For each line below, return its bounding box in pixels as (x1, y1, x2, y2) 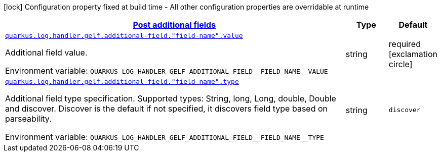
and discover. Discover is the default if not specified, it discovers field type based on (5, 103, 328, 114)
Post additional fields (133, 20, 216, 30)
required (388, 38, 421, 49)
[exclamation (388, 48, 437, 59)
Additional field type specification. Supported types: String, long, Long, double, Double (5, 93, 336, 103)
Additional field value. (5, 47, 88, 58)
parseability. (5, 114, 52, 124)
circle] (388, 59, 413, 69)
